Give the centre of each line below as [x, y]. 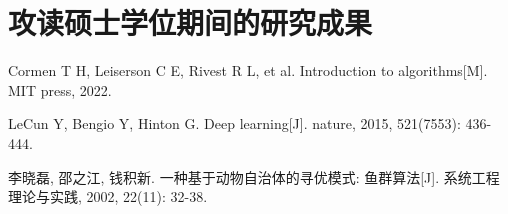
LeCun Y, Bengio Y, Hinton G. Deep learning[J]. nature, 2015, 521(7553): [234, 123]
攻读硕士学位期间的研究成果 [190, 22]
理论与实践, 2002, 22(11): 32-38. [108, 196]
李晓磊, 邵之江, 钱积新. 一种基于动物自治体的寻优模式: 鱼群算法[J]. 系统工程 [254, 176]
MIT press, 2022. [60, 89]
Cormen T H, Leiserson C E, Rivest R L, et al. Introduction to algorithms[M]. [248, 70]
